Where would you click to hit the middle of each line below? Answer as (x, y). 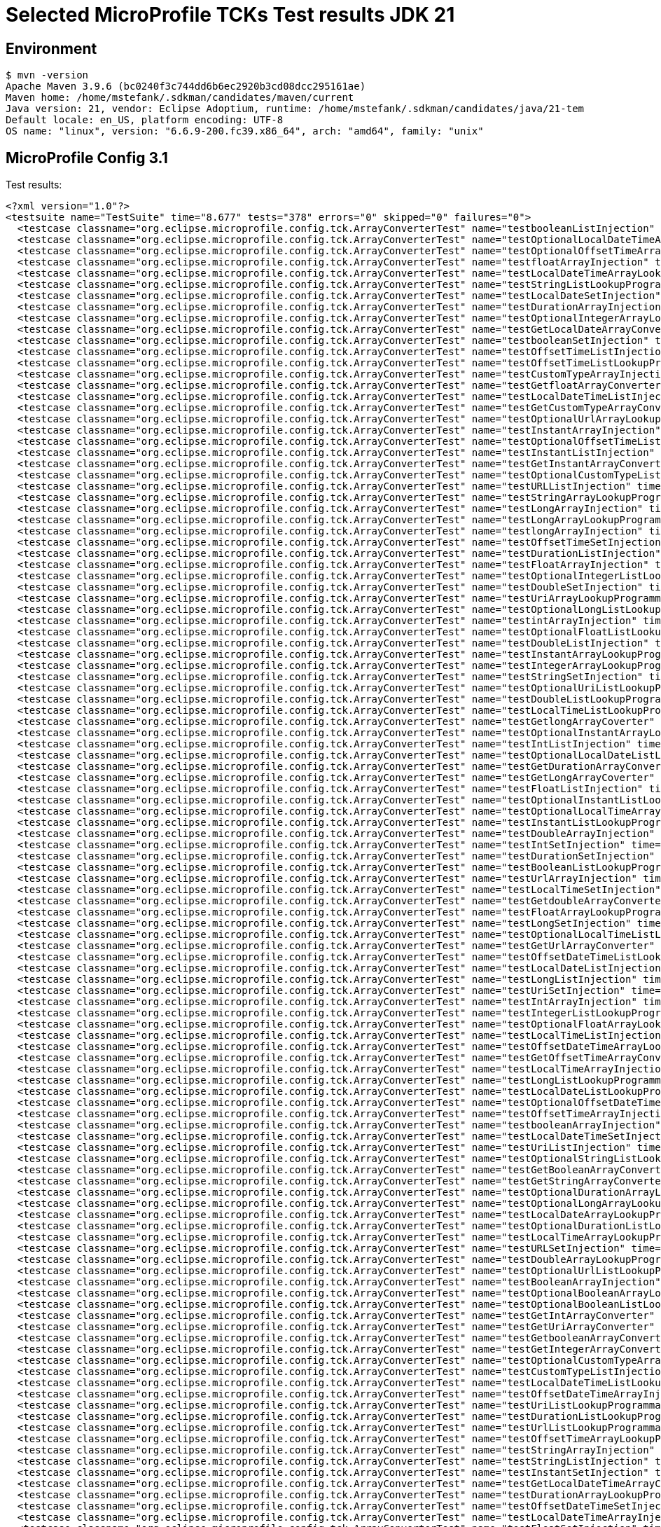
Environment (51, 48)
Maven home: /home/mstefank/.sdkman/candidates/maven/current (180, 98)
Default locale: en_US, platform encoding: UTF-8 (145, 120)
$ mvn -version (47, 75)
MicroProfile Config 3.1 (87, 158)
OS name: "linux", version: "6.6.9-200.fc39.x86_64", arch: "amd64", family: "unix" (245, 131)
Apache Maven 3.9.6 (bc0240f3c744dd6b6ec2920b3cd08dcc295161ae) (186, 87)
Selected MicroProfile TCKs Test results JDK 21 (230, 15)
